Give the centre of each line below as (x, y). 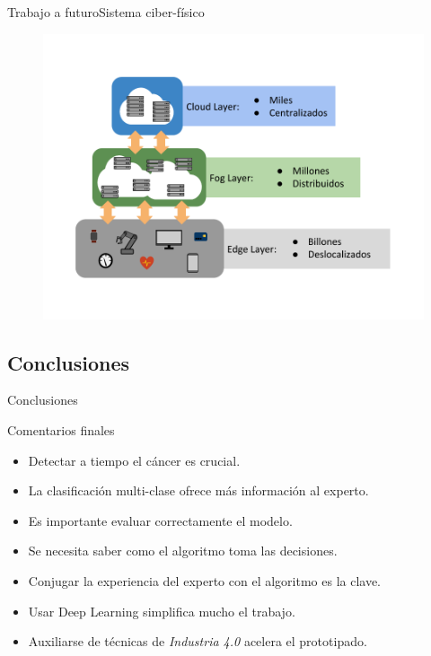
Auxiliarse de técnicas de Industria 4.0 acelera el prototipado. (198, 641)
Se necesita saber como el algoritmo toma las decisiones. (183, 551)
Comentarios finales (61, 429)
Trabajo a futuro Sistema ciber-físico (106, 12)
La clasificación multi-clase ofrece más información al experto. (198, 490)
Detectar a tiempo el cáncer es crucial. (134, 460)
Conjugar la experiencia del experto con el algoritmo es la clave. (205, 580)
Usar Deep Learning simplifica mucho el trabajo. (162, 611)
